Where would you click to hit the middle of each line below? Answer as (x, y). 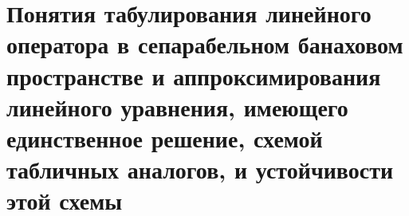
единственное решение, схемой (165, 137)
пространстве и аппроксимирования (194, 75)
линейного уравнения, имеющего (177, 106)
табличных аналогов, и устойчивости (200, 169)
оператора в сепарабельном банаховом (205, 44)
